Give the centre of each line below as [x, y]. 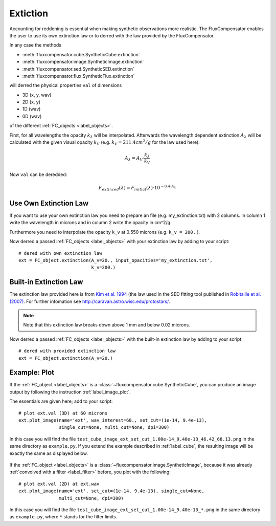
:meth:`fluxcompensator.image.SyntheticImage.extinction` [83, 62]
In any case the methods [35, 45]
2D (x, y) [31, 102]
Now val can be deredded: [38, 174]
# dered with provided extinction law [67, 351]
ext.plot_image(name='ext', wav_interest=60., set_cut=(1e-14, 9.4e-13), [113, 420]
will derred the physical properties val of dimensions [66, 85]
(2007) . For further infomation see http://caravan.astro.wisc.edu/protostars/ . [90, 301]
